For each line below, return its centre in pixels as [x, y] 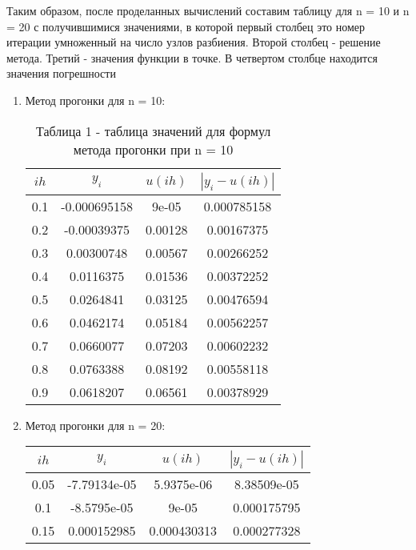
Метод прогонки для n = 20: [95, 425]
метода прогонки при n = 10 [153, 149]
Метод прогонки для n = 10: [95, 100]
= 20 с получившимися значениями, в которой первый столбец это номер [186, 26]
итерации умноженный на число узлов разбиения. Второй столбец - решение [194, 42]
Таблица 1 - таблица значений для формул [154, 130]
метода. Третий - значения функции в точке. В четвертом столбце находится [192, 57]
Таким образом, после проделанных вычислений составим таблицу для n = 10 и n [208, 10]
